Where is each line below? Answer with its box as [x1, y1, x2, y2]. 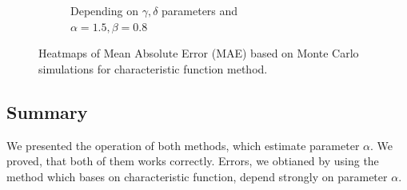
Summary [6, 99, 88, 124]
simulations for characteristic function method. [38, 60, 268, 77]
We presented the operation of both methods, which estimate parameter [6, 137, 360, 153]
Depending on [70, 2, 138, 18]
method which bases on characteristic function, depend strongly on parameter [6, 168, 388, 184]
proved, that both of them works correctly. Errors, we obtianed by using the [6, 152, 379, 169]
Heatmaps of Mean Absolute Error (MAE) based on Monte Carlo [38, 45, 359, 61]
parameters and [162, 2, 238, 18]
